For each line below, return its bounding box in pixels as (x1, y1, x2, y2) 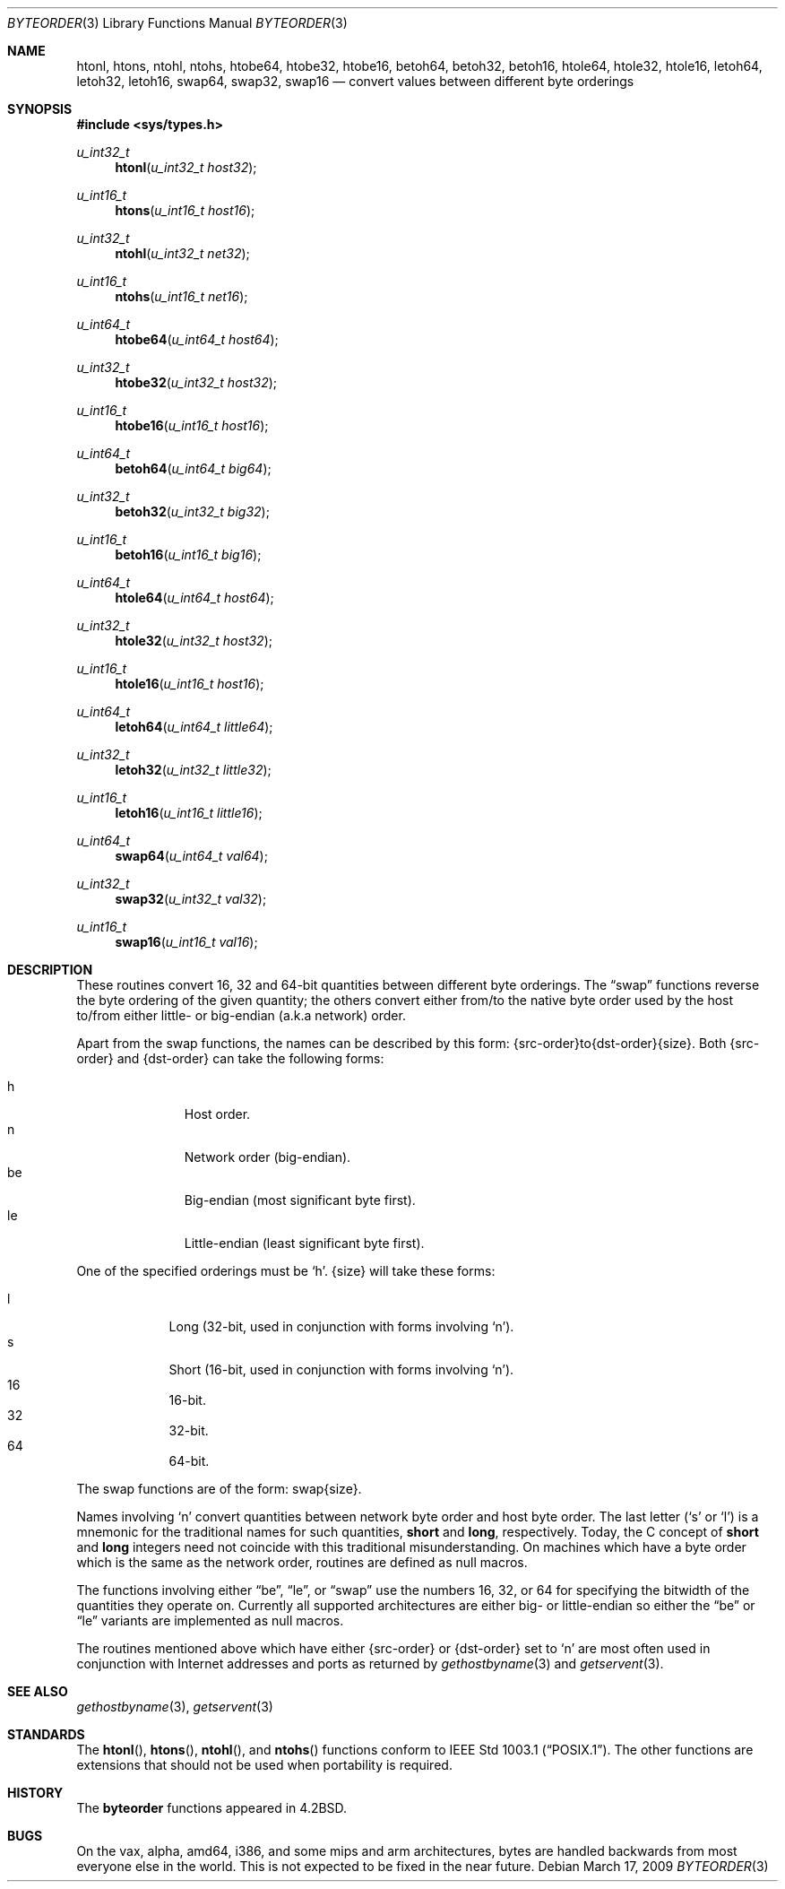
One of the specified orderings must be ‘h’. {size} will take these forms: (76, 1263, 496, 1278)
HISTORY (7, 1785, 64, 1800)
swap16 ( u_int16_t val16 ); (115, 934, 258, 949)
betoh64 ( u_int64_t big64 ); (115, 461, 272, 476)
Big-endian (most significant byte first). (184, 1192, 416, 1208)
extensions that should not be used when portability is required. (76, 1757, 453, 1772)
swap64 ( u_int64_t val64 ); (115, 848, 268, 863)
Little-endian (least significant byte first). (184, 1235, 425, 1251)
